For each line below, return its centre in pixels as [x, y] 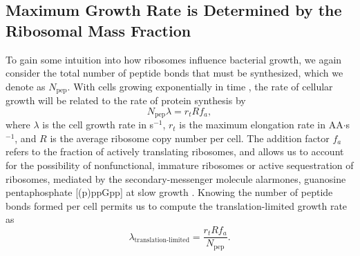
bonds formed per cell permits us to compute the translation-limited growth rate [177, 205]
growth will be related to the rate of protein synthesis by [126, 100]
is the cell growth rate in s [98, 125]
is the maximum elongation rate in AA [261, 125]
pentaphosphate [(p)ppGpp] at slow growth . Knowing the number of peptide [169, 192]
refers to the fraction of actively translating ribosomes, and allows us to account [175, 151]
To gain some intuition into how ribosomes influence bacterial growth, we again [174, 59]
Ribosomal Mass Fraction [98, 30]
